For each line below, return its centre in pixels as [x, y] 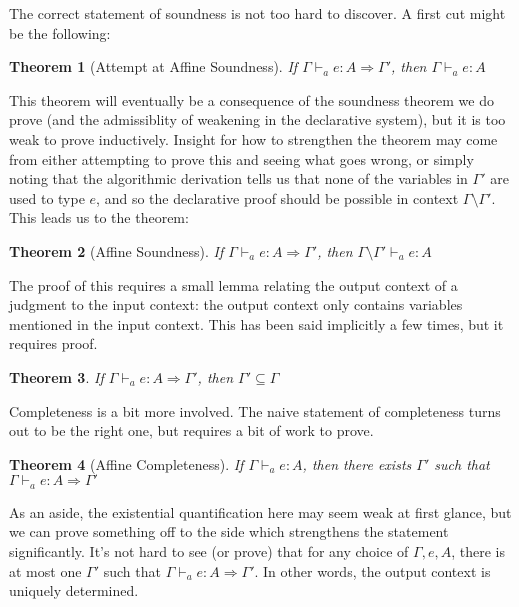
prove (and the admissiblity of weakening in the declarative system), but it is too [257, 119]
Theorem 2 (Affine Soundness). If [116, 250]
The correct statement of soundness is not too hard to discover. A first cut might [257, 13]
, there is [478, 550]
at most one [45, 570]
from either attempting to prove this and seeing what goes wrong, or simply [241, 158]
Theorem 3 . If [56, 376]
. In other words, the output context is [372, 570]
